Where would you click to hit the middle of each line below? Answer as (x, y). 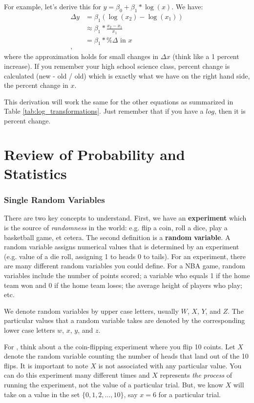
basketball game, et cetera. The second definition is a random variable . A (117, 237)
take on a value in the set (42, 394)
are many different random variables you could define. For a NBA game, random (125, 266)
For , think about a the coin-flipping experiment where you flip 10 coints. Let (120, 346)
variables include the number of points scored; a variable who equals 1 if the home (127, 275)
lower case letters (30, 330)
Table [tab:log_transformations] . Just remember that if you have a (104, 111)
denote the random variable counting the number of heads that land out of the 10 (126, 356)
